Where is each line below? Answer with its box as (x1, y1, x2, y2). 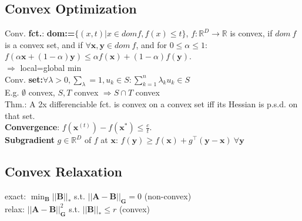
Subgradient (5, 134, 55, 146)
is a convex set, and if (5, 38, 83, 50)
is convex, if (230, 27, 273, 39)
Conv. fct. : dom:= (5, 27, 75, 39)
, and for (136, 38, 167, 50)
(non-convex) (144, 189, 192, 202)
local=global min (20, 61, 82, 73)
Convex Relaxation (5, 162, 122, 181)
